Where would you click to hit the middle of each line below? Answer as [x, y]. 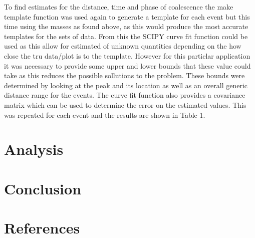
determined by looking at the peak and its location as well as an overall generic [126, 85]
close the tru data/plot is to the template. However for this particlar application [127, 55]
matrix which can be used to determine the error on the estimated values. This [125, 104]
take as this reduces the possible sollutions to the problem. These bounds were [124, 75]
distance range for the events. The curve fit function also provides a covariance [125, 95]
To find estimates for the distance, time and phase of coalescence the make [119, 7]
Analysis [34, 149]
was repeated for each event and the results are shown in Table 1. [105, 114]
